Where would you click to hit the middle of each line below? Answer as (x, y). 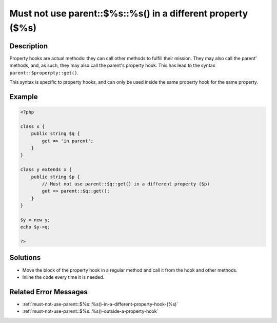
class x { (33, 126)
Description (29, 46)
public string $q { (56, 134)
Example (24, 97)
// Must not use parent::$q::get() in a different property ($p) (126, 184)
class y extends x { (46, 170)
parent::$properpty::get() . (44, 72)
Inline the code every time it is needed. (63, 277)
